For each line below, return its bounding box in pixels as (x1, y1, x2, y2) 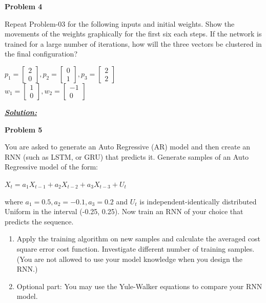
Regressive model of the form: (5, 161, 98, 172)
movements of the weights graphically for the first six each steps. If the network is (5, 28, 262, 39)
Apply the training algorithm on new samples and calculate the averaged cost (16, 233, 260, 244)
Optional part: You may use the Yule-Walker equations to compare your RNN (16, 280, 262, 291)
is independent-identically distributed (139, 196, 257, 206)
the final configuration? (5, 48, 78, 59)
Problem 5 (5, 124, 43, 135)
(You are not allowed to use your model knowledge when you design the (16, 253, 242, 264)
